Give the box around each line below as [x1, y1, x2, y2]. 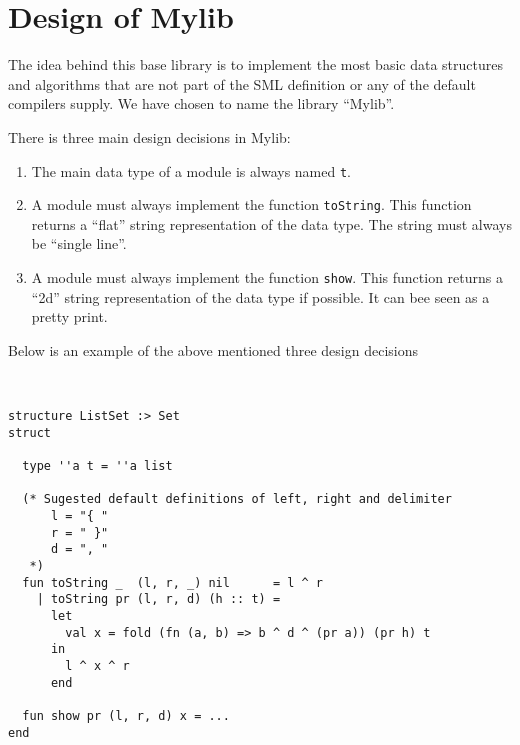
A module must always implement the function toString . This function [31, 194, 472, 215]
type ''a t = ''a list [22, 459, 173, 473]
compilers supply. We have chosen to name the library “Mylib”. [8, 93, 395, 114]
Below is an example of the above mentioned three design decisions [8, 339, 418, 360]
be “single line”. [31, 233, 127, 254]
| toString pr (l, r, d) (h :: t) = [36, 592, 281, 607]
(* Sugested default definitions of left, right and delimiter [22, 492, 452, 507]
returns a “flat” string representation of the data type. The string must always [31, 213, 512, 234]
